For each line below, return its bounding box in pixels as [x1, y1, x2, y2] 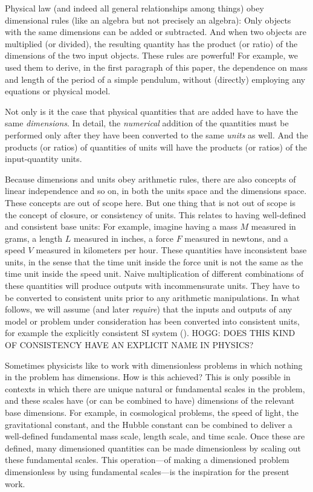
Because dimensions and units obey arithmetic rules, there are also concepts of [5, 172, 296, 185]
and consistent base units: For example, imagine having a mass [5, 220, 237, 233]
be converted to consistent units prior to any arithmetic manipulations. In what [5, 291, 300, 303]
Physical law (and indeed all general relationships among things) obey [5, 2, 264, 14]
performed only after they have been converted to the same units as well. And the [5, 128, 308, 141]
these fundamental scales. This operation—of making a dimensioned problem [5, 453, 289, 466]
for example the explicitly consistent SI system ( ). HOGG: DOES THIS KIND [5, 326, 295, 339]
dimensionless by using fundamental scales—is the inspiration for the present [5, 465, 289, 477]
